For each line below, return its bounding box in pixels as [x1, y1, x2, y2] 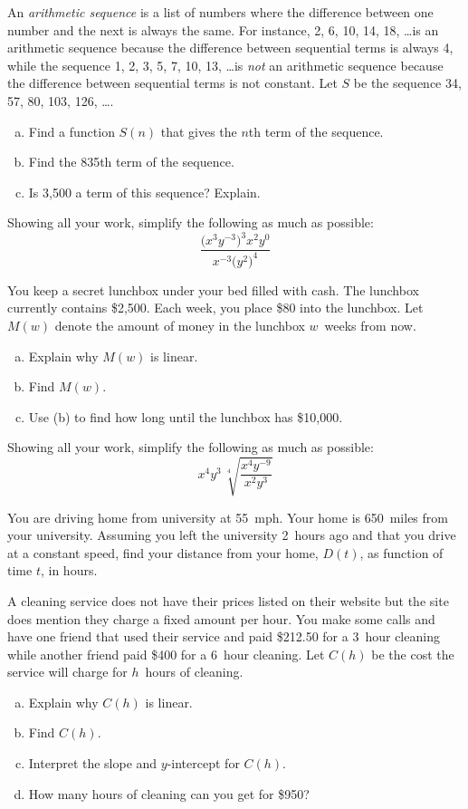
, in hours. [40, 561, 98, 580]
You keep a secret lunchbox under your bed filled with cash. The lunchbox [7, 280, 419, 299]
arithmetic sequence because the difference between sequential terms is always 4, [7, 38, 454, 57]
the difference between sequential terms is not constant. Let [7, 73, 338, 92]
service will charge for [7, 662, 128, 681]
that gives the [160, 121, 237, 140]
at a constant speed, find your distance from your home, [7, 543, 319, 562]
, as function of [359, 543, 444, 562]
